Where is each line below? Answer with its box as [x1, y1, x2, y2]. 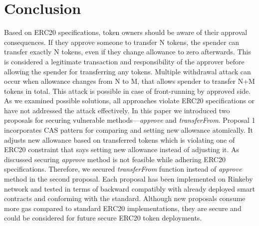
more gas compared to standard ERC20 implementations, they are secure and [4, 203, 242, 213]
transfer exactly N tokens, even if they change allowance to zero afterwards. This [4, 46, 251, 57]
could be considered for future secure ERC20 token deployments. [4, 213, 202, 223]
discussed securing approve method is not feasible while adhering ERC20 [4, 154, 226, 164]
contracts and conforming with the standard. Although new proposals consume [4, 193, 246, 204]
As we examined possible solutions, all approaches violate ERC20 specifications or [4, 95, 255, 106]
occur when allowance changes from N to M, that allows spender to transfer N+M [4, 76, 255, 86]
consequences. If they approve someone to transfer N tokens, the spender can [4, 36, 240, 47]
